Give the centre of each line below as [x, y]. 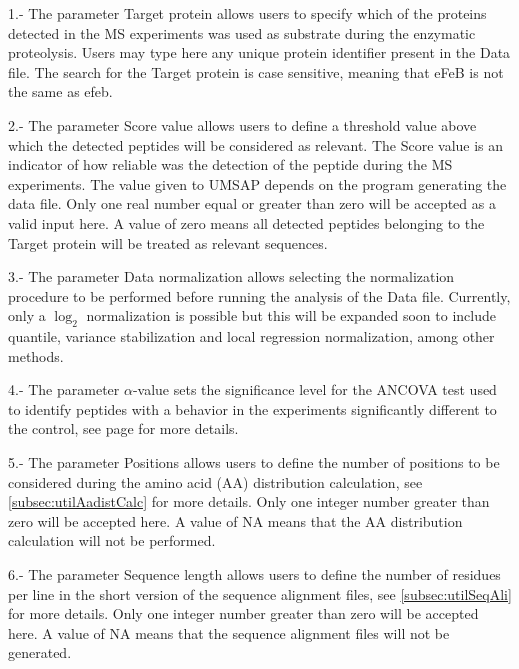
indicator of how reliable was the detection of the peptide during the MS [230, 164]
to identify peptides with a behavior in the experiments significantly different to [252, 408]
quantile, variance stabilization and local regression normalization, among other [251, 336]
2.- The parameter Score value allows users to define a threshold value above [242, 124]
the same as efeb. [60, 91]
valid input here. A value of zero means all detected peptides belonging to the [246, 222]
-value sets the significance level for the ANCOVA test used [314, 389]
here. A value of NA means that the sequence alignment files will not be [229, 632]
